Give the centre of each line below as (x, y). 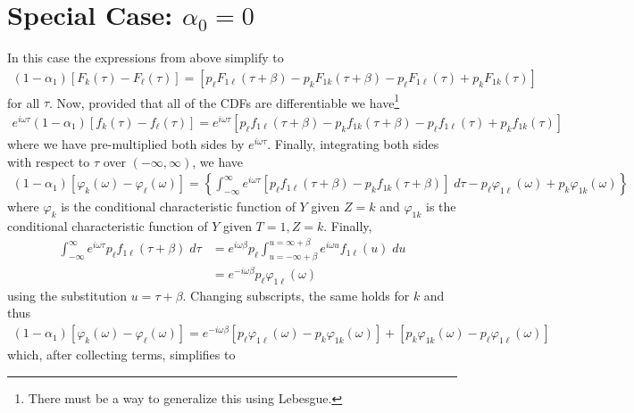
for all (24, 102)
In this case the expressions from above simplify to (146, 58)
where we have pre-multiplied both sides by (126, 144)
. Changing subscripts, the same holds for (296, 295)
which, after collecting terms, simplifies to (121, 355)
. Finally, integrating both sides (353, 144)
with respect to (49, 161)
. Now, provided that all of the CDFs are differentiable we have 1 (225, 101)
